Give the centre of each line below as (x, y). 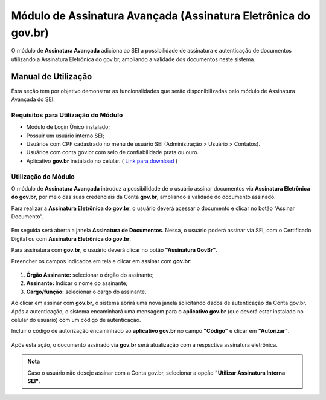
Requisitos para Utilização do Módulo (67, 115)
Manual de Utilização (52, 77)
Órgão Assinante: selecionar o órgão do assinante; (90, 275)
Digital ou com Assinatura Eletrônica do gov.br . (71, 238)
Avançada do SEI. (33, 99)
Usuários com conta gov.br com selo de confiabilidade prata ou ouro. (113, 152)
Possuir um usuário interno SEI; (66, 136)
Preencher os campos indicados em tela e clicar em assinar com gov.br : (101, 261)
